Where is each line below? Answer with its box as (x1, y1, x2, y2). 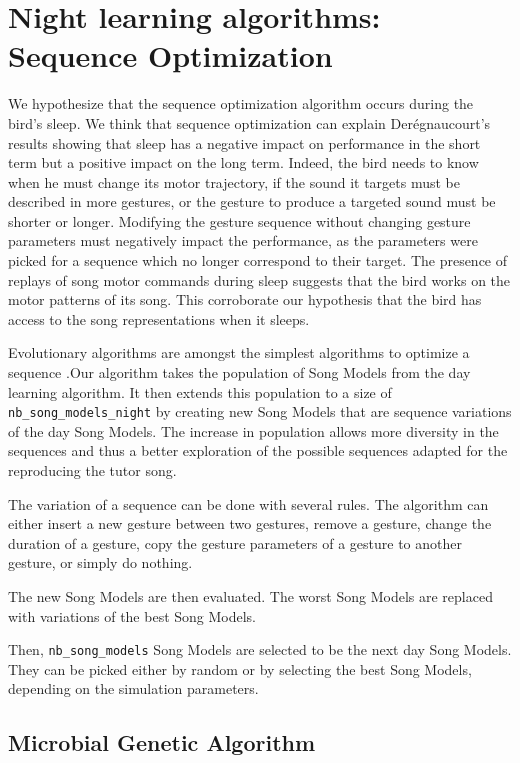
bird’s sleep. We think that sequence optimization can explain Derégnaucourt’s (8, 112, 491, 133)
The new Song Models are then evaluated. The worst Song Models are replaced (8, 586, 493, 607)
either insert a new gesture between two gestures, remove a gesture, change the (8, 513, 492, 534)
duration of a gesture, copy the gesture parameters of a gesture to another (8, 532, 463, 553)
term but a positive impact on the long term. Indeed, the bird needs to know (8, 152, 479, 173)
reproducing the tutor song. (8, 460, 177, 481)
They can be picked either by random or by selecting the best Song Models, (8, 658, 472, 679)
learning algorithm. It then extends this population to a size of (8, 381, 392, 402)
